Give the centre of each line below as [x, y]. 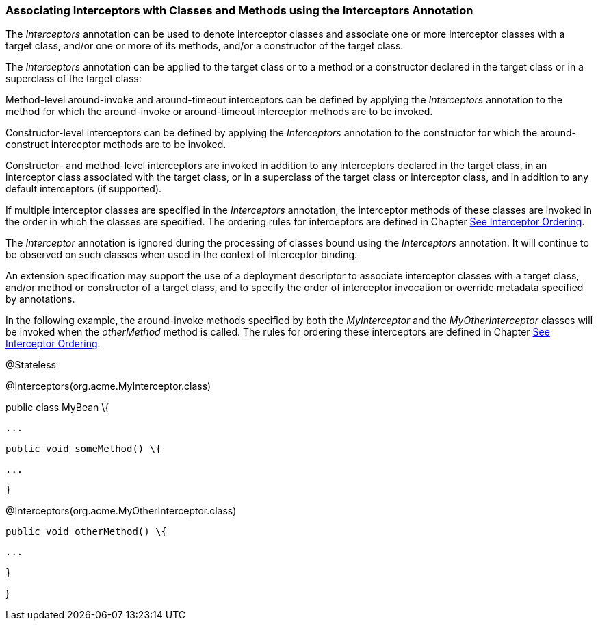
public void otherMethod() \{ [87, 532]
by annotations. [40, 299]
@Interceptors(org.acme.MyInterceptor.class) [108, 386]
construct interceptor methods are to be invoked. [116, 145]
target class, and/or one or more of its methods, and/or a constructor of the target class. [205, 46]
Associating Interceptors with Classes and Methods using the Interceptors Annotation [239, 10]
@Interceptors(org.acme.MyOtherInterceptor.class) [121, 511]
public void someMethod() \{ [83, 449]
